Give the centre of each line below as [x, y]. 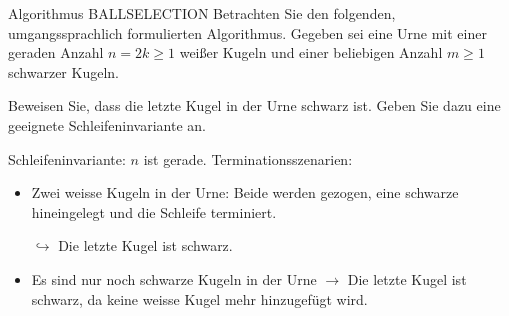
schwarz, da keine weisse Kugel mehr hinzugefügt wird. [199, 298]
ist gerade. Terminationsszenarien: [248, 158]
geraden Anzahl [56, 52]
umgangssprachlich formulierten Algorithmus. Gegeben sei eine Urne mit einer [247, 32]
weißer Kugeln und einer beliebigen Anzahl [311, 52]
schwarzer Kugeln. [63, 71]
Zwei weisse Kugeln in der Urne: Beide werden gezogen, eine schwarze [245, 192]
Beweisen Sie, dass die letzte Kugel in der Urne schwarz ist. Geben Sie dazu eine [254, 105]
